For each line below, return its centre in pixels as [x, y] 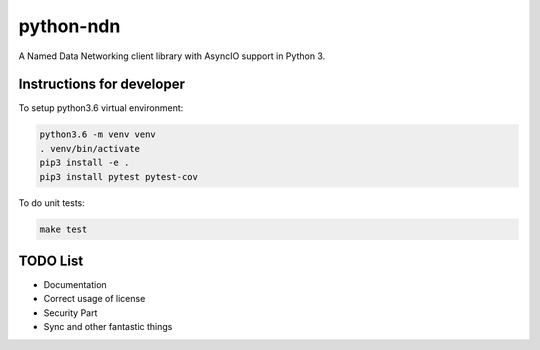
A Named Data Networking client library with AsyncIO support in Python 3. [172, 56]
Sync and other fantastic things [108, 327]
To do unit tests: [51, 202]
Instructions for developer [101, 84]
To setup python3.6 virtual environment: [101, 108]
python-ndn [69, 26]
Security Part [70, 312]
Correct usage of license [94, 299]
